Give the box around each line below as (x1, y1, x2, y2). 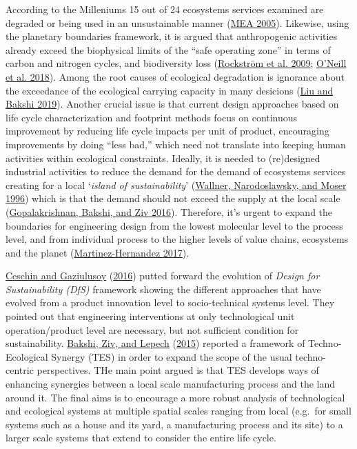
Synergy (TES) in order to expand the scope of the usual (51, 349, 292, 363)
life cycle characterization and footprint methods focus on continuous (6, 110, 298, 124)
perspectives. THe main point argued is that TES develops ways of (37, 363, 319, 377)
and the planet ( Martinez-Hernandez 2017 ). (6, 245, 190, 259)
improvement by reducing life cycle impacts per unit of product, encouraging (6, 123, 329, 138)
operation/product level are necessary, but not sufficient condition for (6, 322, 299, 337)
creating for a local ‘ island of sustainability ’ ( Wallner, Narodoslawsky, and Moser (6, 177, 347, 192)
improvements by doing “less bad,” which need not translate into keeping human (6, 137, 346, 151)
